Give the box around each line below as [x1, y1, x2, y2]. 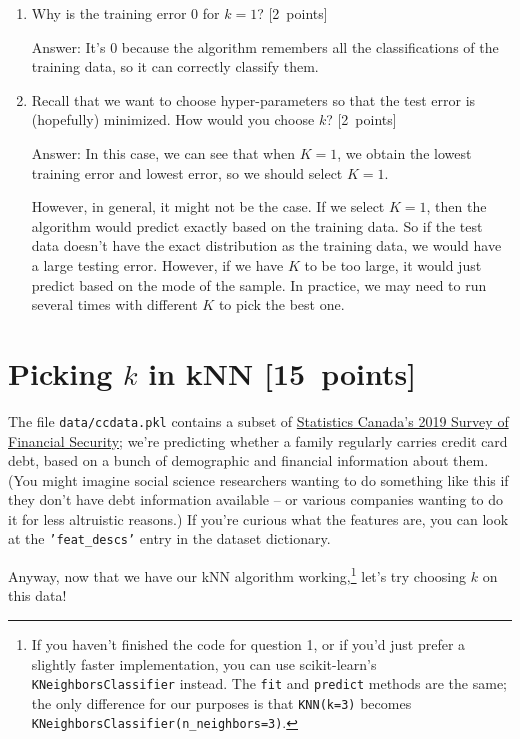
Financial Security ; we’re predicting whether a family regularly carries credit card [8, 430, 508, 451]
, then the [426, 196, 487, 217]
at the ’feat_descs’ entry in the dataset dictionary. [8, 528, 331, 549]
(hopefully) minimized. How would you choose [31, 109, 315, 130]
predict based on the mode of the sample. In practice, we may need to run [31, 274, 487, 295]
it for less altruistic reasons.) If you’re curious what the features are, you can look [8, 508, 509, 529]
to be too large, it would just [304, 254, 482, 275]
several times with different [31, 294, 198, 315]
